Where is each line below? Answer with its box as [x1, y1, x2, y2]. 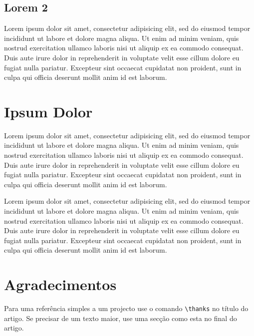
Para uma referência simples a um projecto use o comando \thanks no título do [4, 303, 249, 314]
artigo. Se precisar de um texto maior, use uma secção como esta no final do [4, 313, 237, 323]
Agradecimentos [4, 274, 117, 295]
